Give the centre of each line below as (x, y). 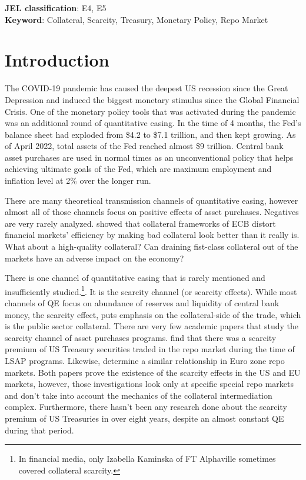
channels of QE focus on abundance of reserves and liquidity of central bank (142, 303)
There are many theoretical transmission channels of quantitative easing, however (152, 200)
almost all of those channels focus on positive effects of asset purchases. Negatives (152, 212)
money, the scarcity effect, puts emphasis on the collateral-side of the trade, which (153, 314)
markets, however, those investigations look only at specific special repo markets (149, 384)
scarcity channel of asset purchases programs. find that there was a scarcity (141, 337)
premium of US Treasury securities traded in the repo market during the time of (150, 349)
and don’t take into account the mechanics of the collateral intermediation (139, 395)
